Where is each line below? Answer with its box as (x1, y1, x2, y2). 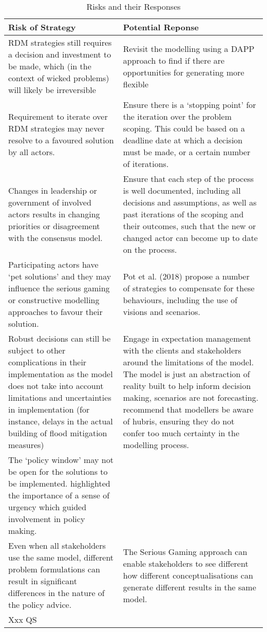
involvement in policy (8, 513, 85, 525)
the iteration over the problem (123, 110, 232, 122)
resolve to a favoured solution (8, 134, 114, 146)
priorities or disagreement (8, 220, 100, 232)
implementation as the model (8, 368, 113, 380)
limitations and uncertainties (8, 392, 111, 403)
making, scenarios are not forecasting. (123, 392, 259, 403)
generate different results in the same (123, 581, 256, 593)
